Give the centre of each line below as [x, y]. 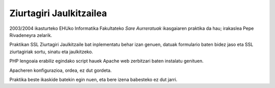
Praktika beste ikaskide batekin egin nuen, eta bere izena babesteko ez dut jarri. [93, 79]
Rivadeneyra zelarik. [31, 35]
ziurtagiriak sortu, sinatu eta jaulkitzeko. [51, 52]
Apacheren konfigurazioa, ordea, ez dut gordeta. [61, 70]
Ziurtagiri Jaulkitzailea [58, 13]
